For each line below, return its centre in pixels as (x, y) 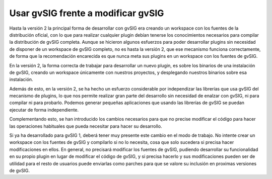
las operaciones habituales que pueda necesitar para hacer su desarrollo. (86, 126)
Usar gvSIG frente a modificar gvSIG (87, 13)
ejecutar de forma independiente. (44, 110)
